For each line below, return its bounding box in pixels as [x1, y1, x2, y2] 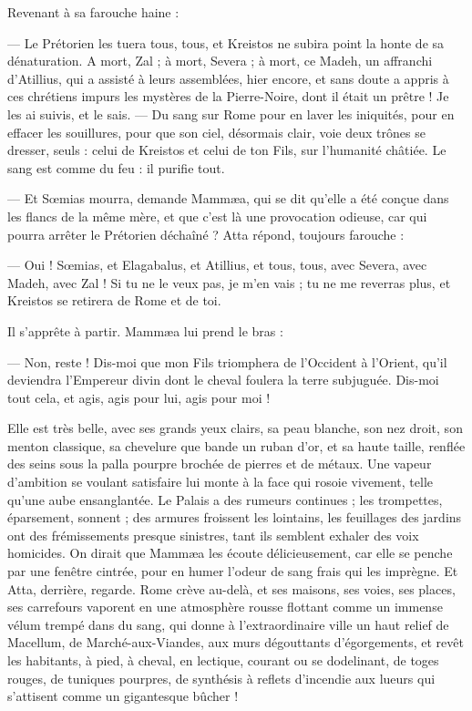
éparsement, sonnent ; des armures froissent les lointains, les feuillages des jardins [7, 508, 462, 527]
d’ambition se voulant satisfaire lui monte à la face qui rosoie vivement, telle [7, 472, 434, 491]
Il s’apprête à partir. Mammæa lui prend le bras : [7, 321, 283, 340]
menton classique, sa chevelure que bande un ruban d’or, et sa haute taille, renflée [7, 436, 466, 455]
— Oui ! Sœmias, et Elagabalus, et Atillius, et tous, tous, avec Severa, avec [7, 255, 427, 274]
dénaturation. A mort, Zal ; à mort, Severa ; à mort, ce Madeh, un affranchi [7, 51, 433, 70]
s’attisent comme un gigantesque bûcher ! [7, 686, 239, 706]
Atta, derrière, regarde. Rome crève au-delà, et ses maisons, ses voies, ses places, [7, 579, 456, 598]
